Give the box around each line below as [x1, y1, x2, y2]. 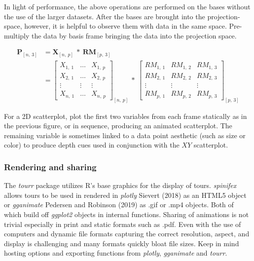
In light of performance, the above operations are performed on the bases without [4, 1, 251, 11]
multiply [4, 30, 30, 40]
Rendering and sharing [4, 160, 97, 173]
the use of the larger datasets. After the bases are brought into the [4, 11, 205, 21]
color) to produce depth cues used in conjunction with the [4, 140, 180, 150]
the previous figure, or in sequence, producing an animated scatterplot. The [4, 120, 232, 131]
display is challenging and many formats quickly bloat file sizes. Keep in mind [4, 238, 239, 248]
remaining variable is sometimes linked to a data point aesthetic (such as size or [4, 130, 246, 140]
